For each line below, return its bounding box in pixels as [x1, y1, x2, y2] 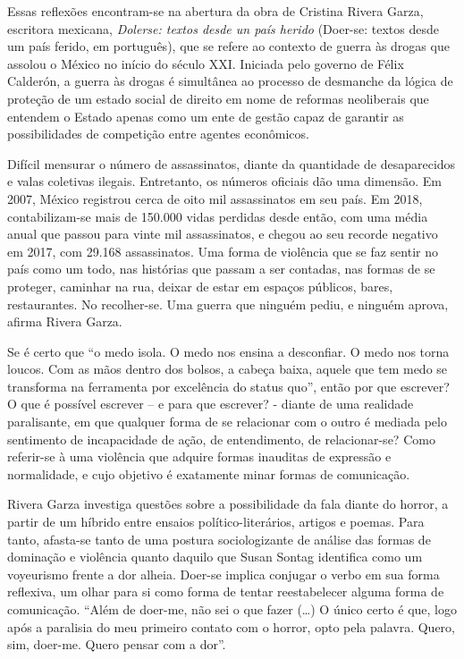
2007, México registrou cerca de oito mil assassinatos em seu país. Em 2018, [7, 189, 423, 207]
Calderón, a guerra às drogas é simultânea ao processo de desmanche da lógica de [7, 72, 453, 90]
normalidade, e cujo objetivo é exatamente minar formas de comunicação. [7, 464, 410, 483]
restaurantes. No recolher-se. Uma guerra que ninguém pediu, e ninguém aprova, [7, 294, 449, 313]
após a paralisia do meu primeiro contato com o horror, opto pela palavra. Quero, [7, 617, 455, 636]
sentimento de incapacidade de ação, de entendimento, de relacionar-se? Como [7, 429, 435, 448]
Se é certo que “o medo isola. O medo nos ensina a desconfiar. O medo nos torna [7, 342, 450, 360]
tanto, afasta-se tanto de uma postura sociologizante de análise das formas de [7, 529, 431, 548]
